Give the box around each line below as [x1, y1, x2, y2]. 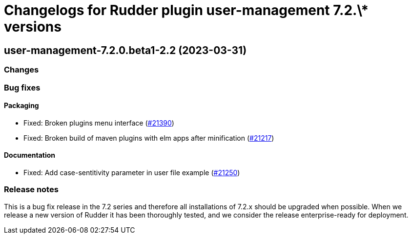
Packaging [4, 101, 39, 110]
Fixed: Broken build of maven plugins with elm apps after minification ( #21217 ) [23, 133, 274, 142]
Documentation [4, 151, 56, 160]
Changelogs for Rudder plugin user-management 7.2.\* [4, 2, 369, 18]
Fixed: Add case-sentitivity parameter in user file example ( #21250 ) [23, 168, 240, 177]
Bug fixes [4, 82, 41, 92]
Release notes [4, 184, 59, 195]
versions [4, 18, 62, 35]
